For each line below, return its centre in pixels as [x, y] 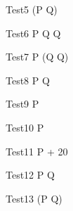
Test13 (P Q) [34, 198]
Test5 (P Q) [32, 9]
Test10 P [25, 127]
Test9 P [22, 104]
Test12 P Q [30, 175]
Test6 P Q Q [33, 33]
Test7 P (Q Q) [37, 57]
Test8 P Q [28, 80]
